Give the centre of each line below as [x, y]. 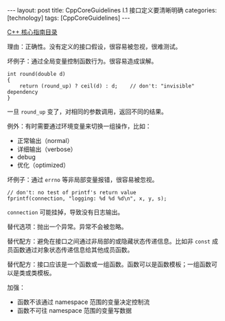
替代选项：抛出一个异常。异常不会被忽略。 [67, 227]
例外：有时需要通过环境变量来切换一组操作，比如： [79, 126]
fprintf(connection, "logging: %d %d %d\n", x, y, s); [87, 198]
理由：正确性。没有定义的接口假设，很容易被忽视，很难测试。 [94, 47]
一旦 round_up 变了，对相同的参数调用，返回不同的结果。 [87, 112]
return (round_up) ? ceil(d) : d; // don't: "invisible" [107, 86]
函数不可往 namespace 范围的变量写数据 [74, 310]
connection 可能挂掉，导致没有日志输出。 [66, 212]
